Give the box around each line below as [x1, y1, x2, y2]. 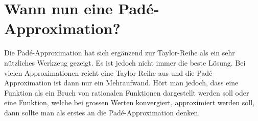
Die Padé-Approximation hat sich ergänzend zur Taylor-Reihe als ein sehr [4, 47, 235, 58]
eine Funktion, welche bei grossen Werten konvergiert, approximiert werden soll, [4, 97, 254, 108]
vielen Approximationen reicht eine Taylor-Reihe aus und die [4, 67, 195, 78]
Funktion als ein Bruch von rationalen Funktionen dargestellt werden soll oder [4, 87, 249, 98]
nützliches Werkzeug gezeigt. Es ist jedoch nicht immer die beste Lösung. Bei [4, 57, 246, 68]
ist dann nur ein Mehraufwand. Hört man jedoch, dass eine [53, 77, 239, 88]
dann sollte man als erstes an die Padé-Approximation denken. [4, 107, 200, 117]
